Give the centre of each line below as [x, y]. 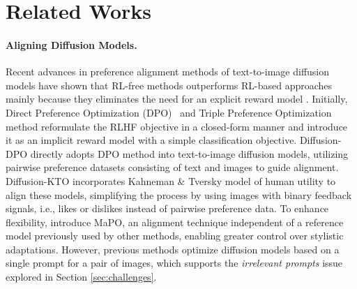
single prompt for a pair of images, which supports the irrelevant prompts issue [174, 263]
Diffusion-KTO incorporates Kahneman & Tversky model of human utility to [171, 180]
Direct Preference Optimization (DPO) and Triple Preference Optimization [169, 112]
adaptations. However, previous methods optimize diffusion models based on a [173, 249]
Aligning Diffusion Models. [71, 44]
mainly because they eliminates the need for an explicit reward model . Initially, [177, 99]
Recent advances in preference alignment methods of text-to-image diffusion [168, 72]
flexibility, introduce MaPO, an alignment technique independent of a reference [175, 222]
